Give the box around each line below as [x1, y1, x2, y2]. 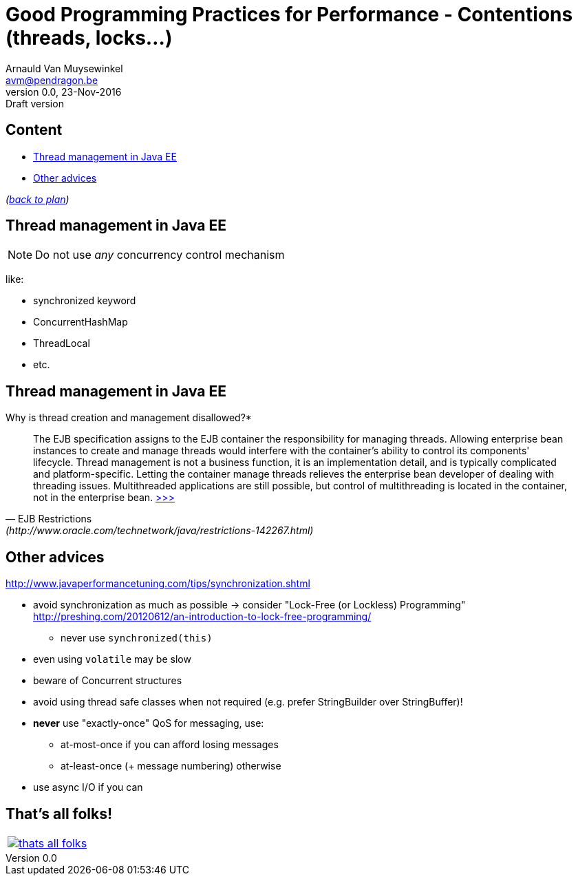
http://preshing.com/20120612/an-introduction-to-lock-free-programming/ [33, 611, 372, 623]
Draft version [6, 97, 64, 109]
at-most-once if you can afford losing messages [61, 739, 279, 751]
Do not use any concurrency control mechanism [35, 248, 285, 262]
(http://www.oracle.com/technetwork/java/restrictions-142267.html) [6, 524, 314, 537]
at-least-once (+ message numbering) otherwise [61, 760, 281, 772]
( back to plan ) [6, 193, 69, 205]
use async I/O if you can [33, 781, 143, 794]
